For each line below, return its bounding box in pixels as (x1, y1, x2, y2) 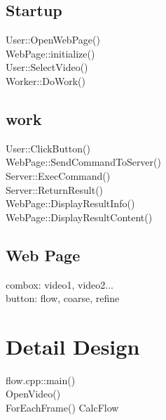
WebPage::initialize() (6, 46, 95, 60)
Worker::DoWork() (6, 73, 85, 88)
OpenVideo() (6, 386, 61, 401)
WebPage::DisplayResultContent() (6, 209, 153, 224)
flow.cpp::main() (6, 372, 76, 387)
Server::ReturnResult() (6, 182, 104, 197)
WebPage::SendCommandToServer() (6, 155, 161, 169)
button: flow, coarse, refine (6, 291, 120, 306)
